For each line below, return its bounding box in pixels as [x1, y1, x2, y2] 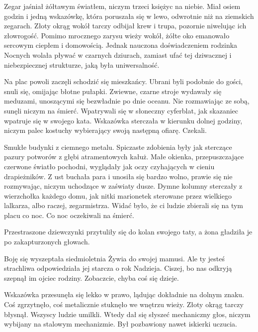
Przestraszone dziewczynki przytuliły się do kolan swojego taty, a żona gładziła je [4, 226, 253, 237]
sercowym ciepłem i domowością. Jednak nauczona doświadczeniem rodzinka [4, 40, 238, 50]
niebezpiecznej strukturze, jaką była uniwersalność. [4, 59, 160, 70]
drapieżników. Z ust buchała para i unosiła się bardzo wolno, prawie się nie [4, 171, 233, 181]
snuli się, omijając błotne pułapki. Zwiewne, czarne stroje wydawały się [4, 86, 222, 96]
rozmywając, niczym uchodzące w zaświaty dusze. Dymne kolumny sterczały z [4, 181, 243, 191]
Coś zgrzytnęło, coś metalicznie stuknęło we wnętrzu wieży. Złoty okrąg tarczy [4, 299, 244, 310]
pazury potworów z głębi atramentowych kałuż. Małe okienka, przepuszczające [4, 151, 244, 162]
